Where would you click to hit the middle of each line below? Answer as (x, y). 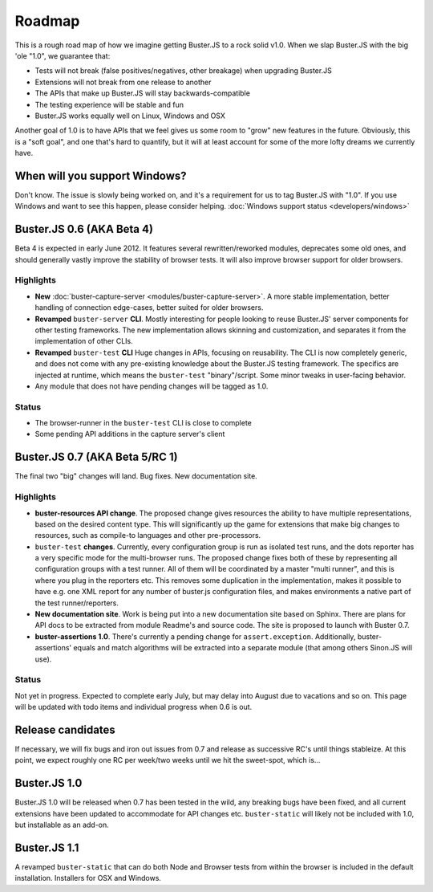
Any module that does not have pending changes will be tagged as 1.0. (152, 386)
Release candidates (65, 729)
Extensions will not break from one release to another (123, 82)
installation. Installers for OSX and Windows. (88, 878)
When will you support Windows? (101, 175)
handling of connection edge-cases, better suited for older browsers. (149, 308)
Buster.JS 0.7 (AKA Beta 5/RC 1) (96, 457)
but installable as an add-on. (62, 825)
